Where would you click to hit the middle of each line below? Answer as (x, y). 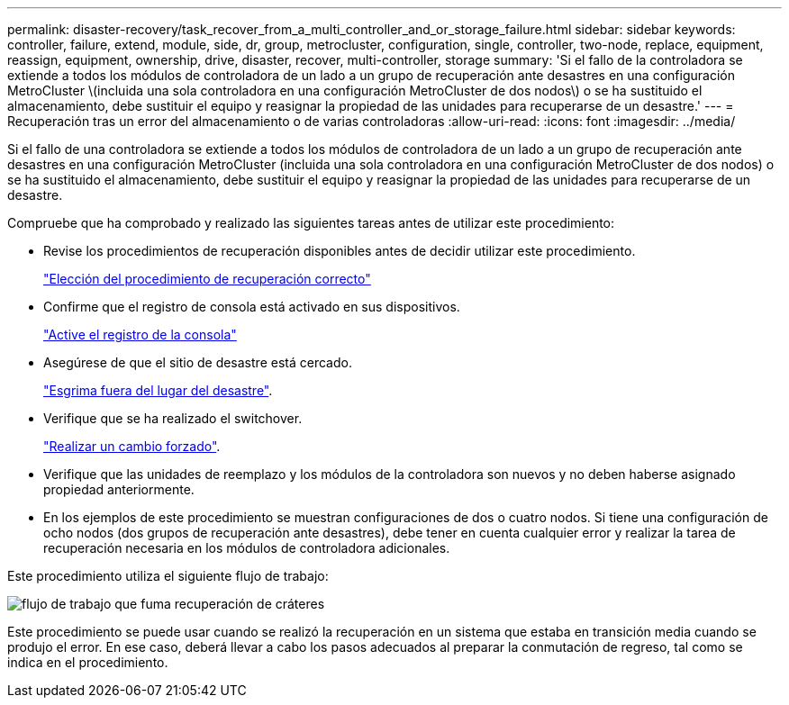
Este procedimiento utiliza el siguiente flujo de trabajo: (168, 576)
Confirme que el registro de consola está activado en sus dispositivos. (252, 307)
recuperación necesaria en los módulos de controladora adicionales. (247, 548)
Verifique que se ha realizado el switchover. (173, 418)
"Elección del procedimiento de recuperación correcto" (207, 279)
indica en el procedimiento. (88, 662)
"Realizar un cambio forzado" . (132, 446)
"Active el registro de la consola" (140, 334)
